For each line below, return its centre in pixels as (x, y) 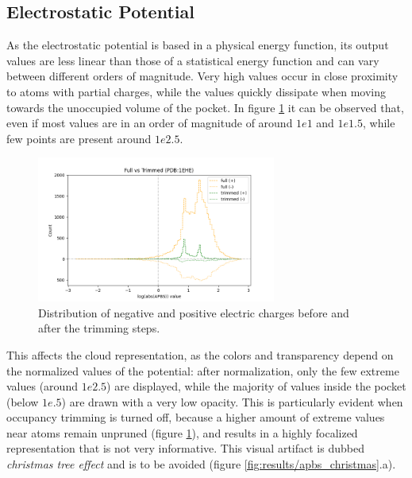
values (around (42, 386)
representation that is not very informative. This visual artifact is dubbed (185, 448)
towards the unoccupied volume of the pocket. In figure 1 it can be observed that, (205, 107)
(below (23, 401)
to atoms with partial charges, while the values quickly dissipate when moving (196, 91)
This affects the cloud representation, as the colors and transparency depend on (200, 354)
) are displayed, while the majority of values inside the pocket (256, 386)
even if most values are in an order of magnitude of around (150, 123)
